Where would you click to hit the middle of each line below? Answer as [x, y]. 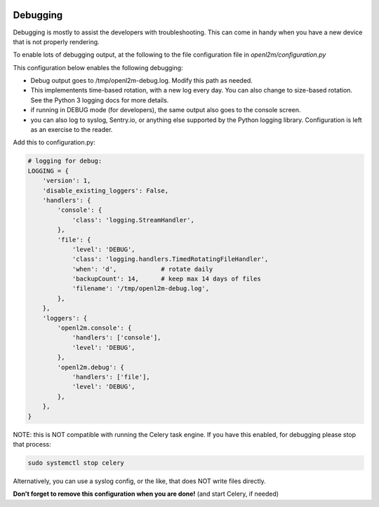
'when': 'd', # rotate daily [142, 269]
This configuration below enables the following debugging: [98, 67]
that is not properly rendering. [56, 41]
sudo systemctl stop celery [76, 462]
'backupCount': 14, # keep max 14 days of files [166, 279]
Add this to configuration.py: [54, 142]
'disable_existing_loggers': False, [105, 190]
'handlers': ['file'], [111, 377]
